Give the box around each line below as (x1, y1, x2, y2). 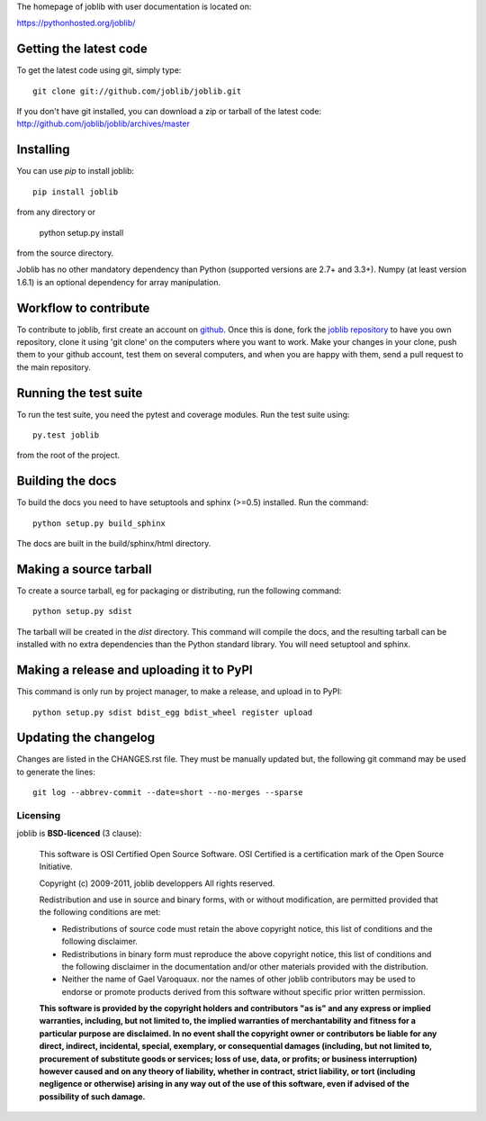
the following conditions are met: (39, 907, 161, 918)
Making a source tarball (16, 561, 152, 576)
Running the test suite (16, 385, 143, 401)
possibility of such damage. (39, 1090, 146, 1102)
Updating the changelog (16, 730, 156, 746)
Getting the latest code (16, 41, 148, 57)
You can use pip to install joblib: (16, 166, 135, 176)
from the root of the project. (16, 450, 121, 461)
